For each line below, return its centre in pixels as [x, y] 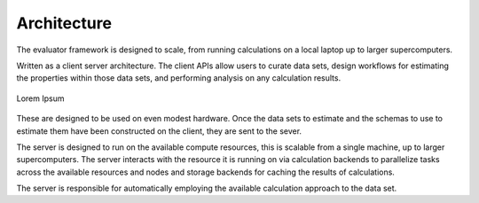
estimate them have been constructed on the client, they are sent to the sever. [159, 131]
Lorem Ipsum [40, 98]
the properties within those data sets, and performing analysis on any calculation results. [179, 78]
